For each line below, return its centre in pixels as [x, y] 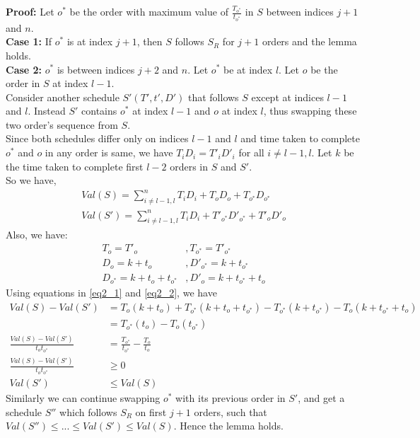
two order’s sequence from [62, 124]
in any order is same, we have [109, 152]
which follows [88, 411]
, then [150, 41]
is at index [90, 41]
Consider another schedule [63, 97]
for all [251, 152]
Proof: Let [30, 11]
